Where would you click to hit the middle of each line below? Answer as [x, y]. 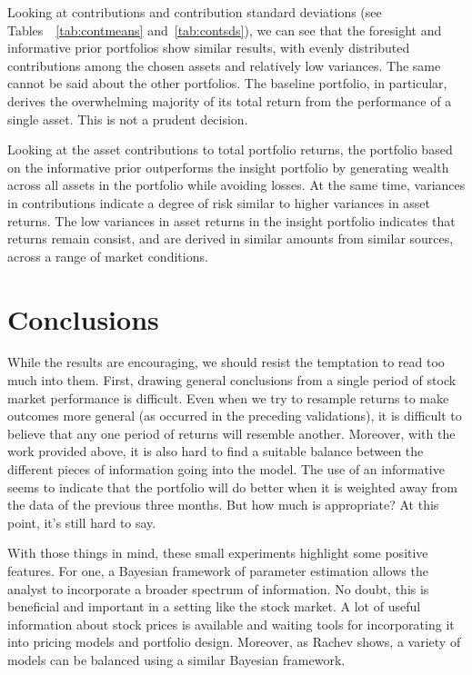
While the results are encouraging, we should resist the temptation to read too [226, 362]
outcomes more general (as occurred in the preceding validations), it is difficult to [235, 416]
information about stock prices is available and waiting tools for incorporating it [231, 624]
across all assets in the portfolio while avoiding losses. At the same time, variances [236, 185]
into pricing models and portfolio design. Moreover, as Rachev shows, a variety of [234, 642]
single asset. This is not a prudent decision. [128, 119]
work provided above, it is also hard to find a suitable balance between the [216, 451]
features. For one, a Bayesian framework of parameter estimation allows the [218, 570]
